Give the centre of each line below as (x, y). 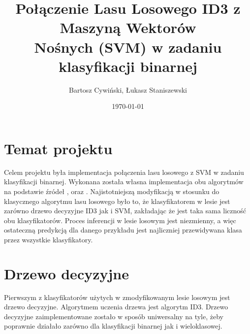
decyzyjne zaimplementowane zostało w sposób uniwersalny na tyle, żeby (114, 316)
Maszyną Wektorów (128, 27)
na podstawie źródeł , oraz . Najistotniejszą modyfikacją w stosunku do (112, 191)
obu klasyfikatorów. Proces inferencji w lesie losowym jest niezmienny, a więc (120, 220)
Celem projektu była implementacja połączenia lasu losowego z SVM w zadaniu (124, 172)
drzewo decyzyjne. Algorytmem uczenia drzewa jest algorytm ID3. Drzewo (116, 307)
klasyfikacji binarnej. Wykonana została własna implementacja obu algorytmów (124, 182)
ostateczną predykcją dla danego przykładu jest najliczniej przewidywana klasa (123, 230)
